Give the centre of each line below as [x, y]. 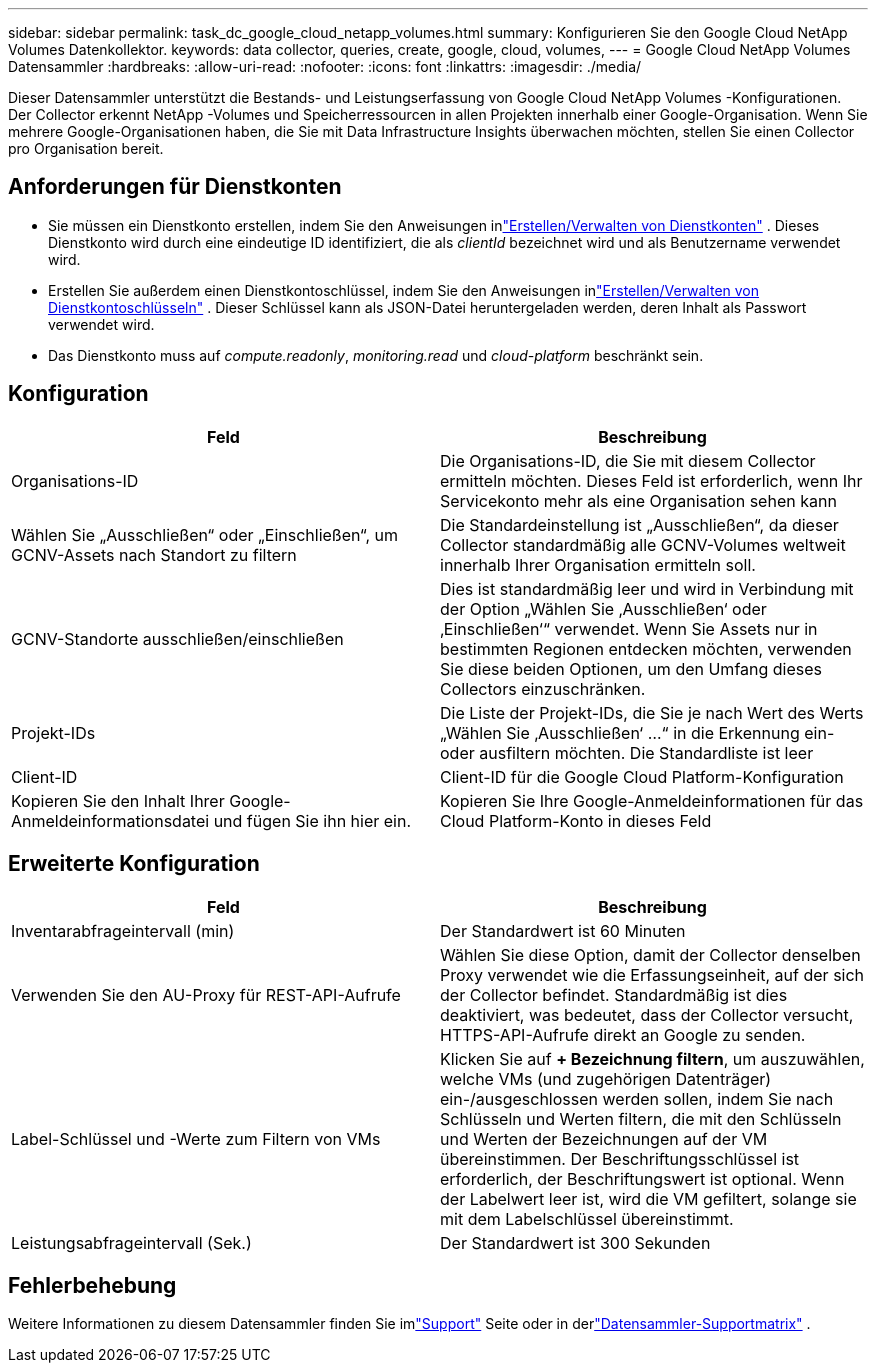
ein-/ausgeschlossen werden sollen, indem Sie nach [637, 1098]
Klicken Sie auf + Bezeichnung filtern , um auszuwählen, [652, 1058]
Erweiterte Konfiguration [134, 864]
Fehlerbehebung [92, 1285]
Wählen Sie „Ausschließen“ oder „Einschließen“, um [205, 534]
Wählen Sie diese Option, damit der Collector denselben [650, 954]
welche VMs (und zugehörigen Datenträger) [606, 1078]
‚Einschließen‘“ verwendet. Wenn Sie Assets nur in [629, 628]
